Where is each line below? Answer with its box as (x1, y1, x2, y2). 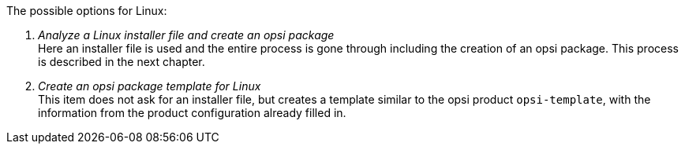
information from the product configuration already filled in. (38, 106, 346, 119)
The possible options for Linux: (6, 4, 167, 17)
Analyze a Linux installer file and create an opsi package (38, 28, 335, 42)
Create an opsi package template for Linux (38, 79, 261, 93)
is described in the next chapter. (38, 55, 205, 68)
